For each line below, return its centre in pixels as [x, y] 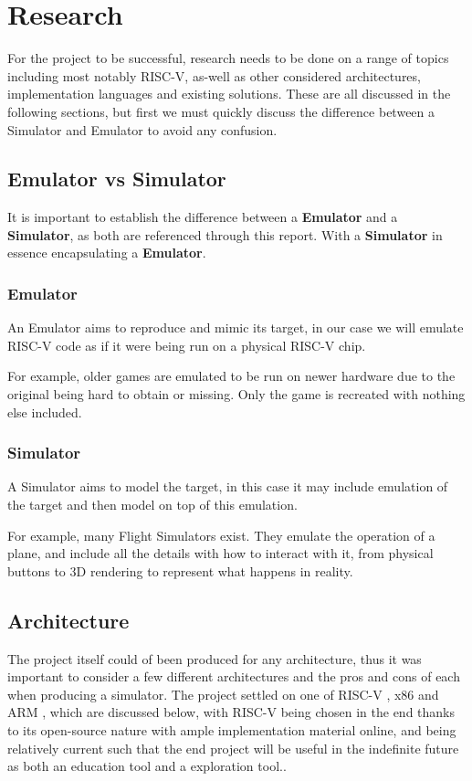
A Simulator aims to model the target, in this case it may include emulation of [228, 486]
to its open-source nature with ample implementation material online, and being [232, 730]
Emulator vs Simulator [117, 179]
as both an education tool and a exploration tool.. [147, 766]
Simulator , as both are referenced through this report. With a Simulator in [225, 234]
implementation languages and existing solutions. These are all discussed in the [229, 94]
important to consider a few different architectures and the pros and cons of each [234, 676]
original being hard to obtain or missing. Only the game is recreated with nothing [236, 394]
